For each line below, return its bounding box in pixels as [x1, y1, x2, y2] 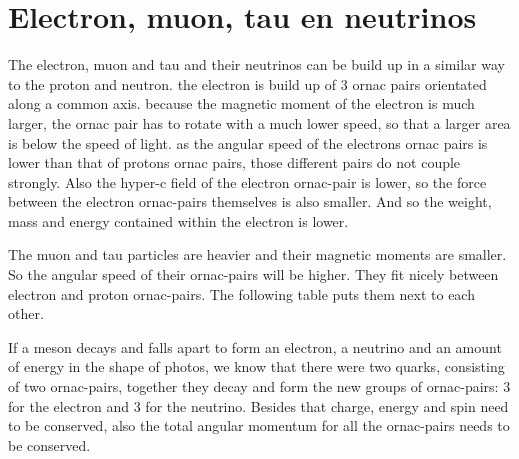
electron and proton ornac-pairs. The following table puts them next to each [8, 283, 475, 304]
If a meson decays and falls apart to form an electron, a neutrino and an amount [8, 336, 502, 357]
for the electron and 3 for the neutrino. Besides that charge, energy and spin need [8, 395, 509, 416]
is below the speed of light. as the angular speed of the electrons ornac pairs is [8, 132, 488, 153]
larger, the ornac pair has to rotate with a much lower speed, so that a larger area [8, 112, 511, 133]
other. [8, 303, 44, 324]
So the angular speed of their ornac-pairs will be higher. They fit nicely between [8, 264, 499, 285]
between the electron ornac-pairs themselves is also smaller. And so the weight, [8, 191, 492, 212]
